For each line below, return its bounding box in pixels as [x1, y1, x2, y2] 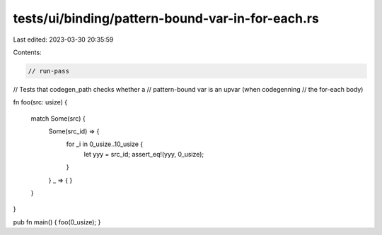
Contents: [13, 48, 42, 56]
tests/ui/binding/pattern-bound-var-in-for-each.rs [13, 11, 320, 26]
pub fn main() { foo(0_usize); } [13, 217, 101, 226]
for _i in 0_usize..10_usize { [66, 140, 144, 148]
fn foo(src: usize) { [13, 98, 68, 107]
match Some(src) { [30, 114, 86, 123]
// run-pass [28, 67, 70, 75]
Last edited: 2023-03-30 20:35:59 [13, 35, 114, 44]
